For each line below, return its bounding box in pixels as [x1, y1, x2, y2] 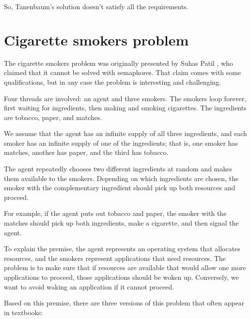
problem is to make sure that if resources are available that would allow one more [4, 262, 246, 273]
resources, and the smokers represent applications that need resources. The [4, 253, 226, 263]
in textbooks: [4, 307, 43, 317]
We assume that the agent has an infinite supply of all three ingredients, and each [4, 128, 247, 138]
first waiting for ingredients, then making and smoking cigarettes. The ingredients [4, 103, 247, 113]
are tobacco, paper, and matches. [4, 112, 102, 122]
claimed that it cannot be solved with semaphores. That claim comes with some [4, 67, 241, 77]
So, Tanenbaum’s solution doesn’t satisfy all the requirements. [4, 1, 188, 11]
